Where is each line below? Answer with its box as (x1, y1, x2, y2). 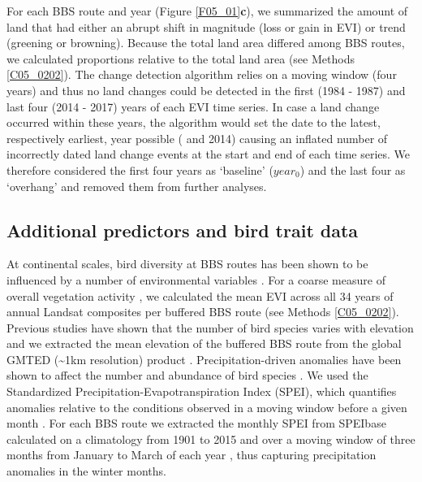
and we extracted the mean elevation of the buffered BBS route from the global (6, 335, 402, 352)
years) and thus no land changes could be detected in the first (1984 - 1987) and (6, 81, 406, 98)
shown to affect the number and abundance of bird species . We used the (6, 367, 368, 384)
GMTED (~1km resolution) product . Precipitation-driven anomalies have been (6, 350, 402, 367)
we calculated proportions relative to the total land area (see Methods (6, 50, 355, 67)
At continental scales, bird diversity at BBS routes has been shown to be (6, 255, 368, 272)
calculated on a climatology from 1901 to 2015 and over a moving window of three (6, 430, 416, 447)
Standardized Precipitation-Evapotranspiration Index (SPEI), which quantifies (6, 383, 397, 400)
